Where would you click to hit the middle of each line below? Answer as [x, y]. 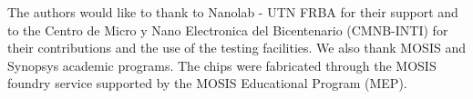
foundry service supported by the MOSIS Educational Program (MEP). [207, 83]
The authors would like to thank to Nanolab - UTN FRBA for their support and [233, 12]
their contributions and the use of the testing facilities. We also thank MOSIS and [236, 48]
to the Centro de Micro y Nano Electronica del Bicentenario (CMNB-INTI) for [228, 30]
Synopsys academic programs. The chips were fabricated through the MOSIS [222, 65]
